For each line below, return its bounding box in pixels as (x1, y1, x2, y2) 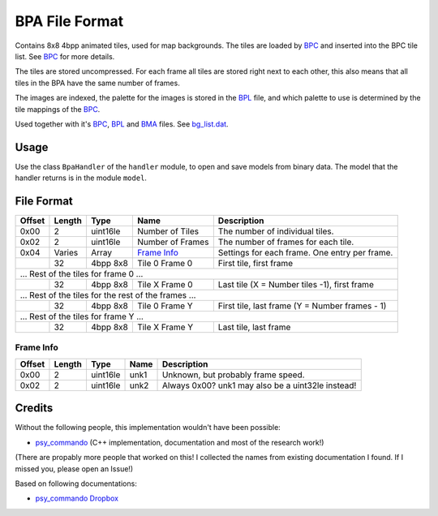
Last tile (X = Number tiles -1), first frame (217, 279, 375, 290)
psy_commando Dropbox (35, 493, 119, 503)
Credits (15, 402, 54, 415)
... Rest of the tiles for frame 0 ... (19, 269, 144, 280)
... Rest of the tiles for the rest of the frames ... (19, 290, 196, 301)
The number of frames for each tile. (217, 236, 354, 247)
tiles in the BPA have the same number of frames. (15, 78, 180, 88)
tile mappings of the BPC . (15, 104, 101, 114)
